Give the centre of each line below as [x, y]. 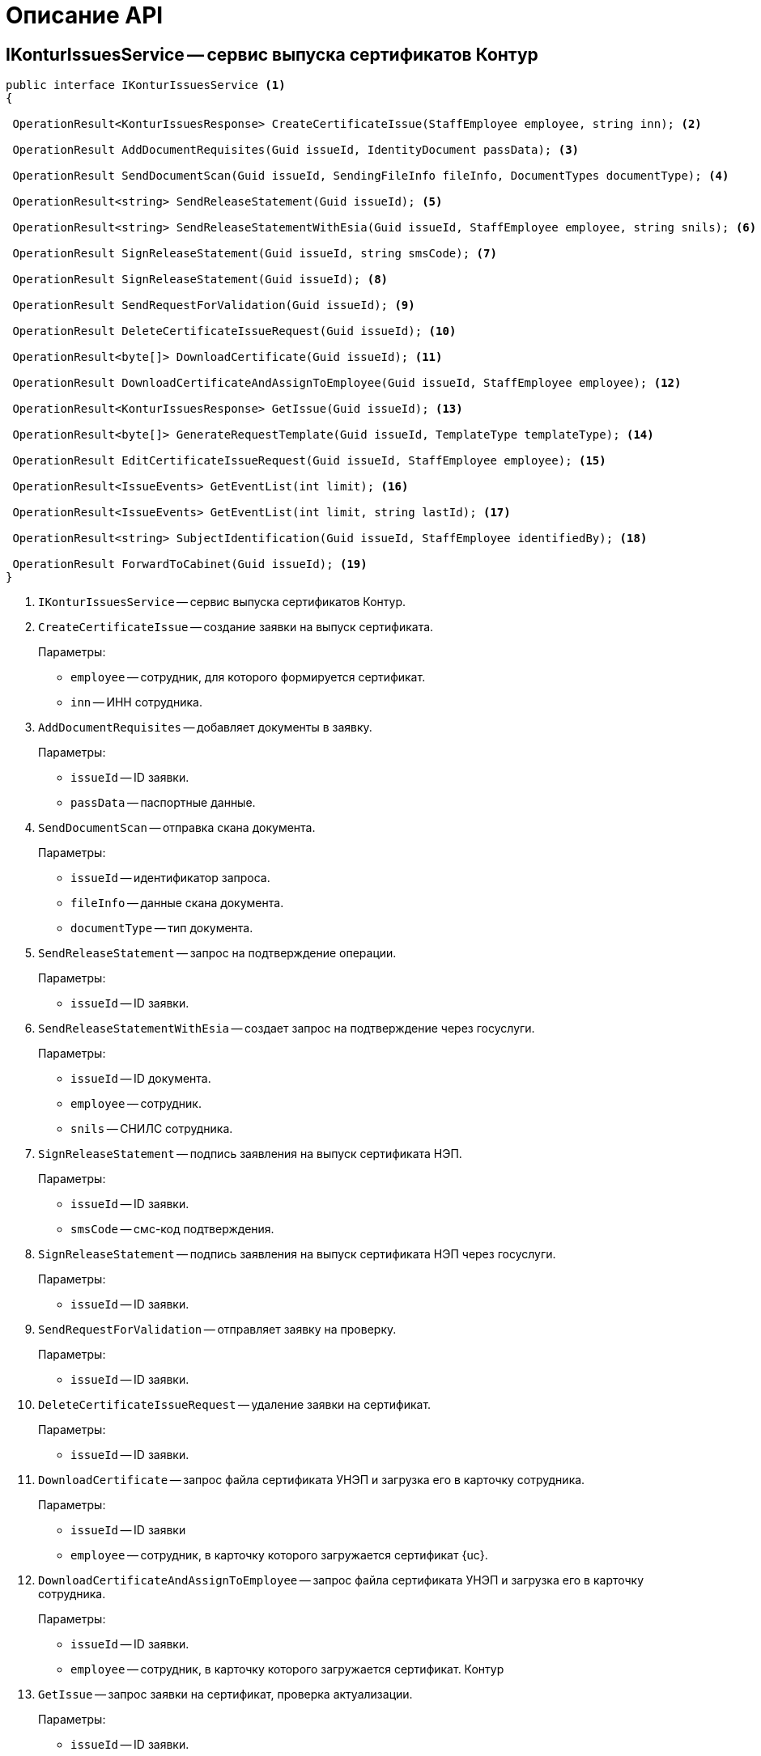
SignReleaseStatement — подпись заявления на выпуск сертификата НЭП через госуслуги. [297, 1254]
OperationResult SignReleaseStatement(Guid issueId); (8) [200, 280]
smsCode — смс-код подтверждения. [172, 1229]
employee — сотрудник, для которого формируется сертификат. [248, 677]
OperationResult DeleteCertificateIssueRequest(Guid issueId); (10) [234, 331]
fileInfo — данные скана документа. [177, 903]
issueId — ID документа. [141, 1079]
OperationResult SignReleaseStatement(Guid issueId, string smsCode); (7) [255, 254]
